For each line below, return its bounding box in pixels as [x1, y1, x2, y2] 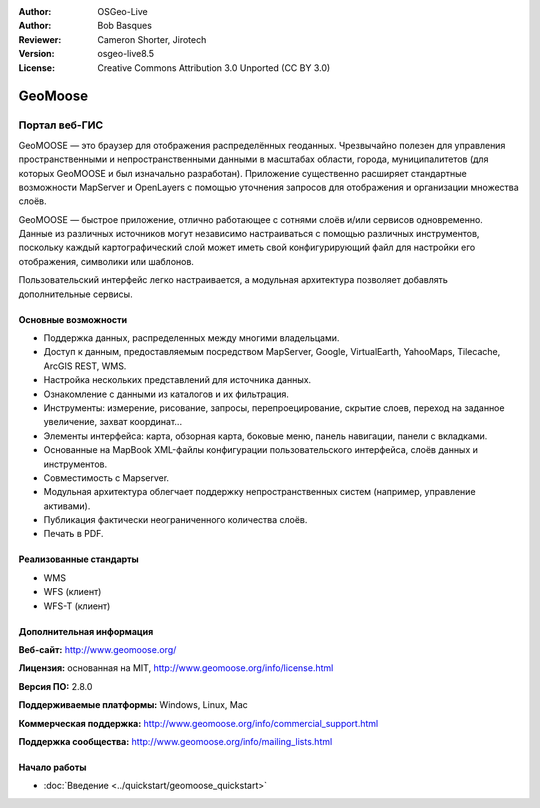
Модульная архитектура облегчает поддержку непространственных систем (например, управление [43, 486, 476, 498]
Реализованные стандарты [18, 553, 139, 565]
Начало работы [18, 761, 87, 773]
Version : [18, 48, 55, 60]
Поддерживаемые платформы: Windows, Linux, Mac [18, 699, 249, 711]
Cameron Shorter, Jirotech [97, 33, 207, 45]
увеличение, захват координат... [43, 416, 183, 428]
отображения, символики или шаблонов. [18, 255, 195, 267]
